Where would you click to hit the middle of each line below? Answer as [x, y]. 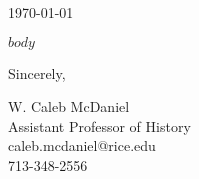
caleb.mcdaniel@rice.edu [82, 145]
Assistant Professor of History [99, 125]
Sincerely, [37, 72]
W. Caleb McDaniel [69, 106]
